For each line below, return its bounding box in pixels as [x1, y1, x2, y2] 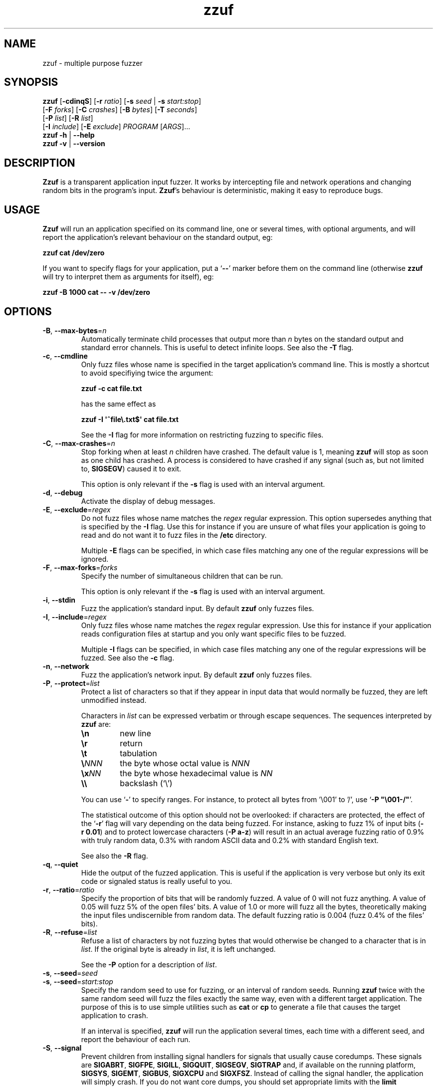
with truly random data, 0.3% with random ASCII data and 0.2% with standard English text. [81, 836, 379, 845]
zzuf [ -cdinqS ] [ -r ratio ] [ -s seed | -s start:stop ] [42, 97, 202, 106]
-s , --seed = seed [42, 968, 98, 977]
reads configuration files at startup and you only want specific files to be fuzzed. [81, 629, 346, 638]
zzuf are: [81, 719, 111, 728]
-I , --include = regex [42, 612, 107, 621]
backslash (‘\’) [120, 778, 173, 788]
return [120, 738, 143, 748]
